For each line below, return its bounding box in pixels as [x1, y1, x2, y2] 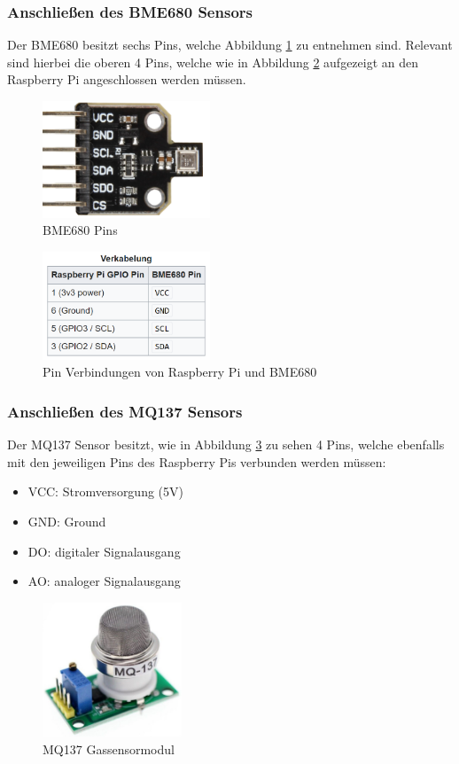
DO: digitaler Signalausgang [27, 542, 181, 560]
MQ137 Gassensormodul [43, 739, 175, 758]
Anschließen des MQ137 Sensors [7, 400, 243, 422]
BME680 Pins [43, 221, 118, 239]
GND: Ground [27, 511, 106, 530]
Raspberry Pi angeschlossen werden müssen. [7, 70, 246, 89]
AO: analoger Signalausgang [27, 572, 181, 590]
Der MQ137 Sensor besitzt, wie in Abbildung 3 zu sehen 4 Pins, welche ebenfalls [7, 435, 445, 454]
